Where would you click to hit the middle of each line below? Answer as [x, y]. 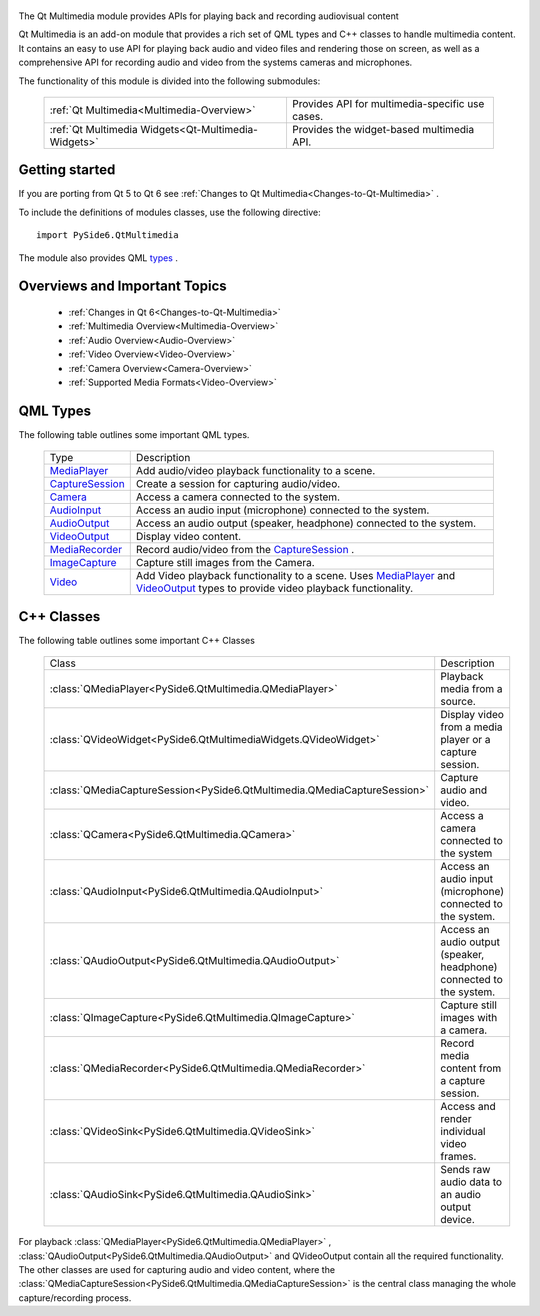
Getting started [67, 170]
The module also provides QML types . [98, 257]
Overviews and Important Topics [122, 286]
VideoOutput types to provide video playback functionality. [274, 588]
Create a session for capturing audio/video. [238, 484]
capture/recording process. [75, 1297]
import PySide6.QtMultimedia [107, 235]
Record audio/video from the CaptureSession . [245, 550]
